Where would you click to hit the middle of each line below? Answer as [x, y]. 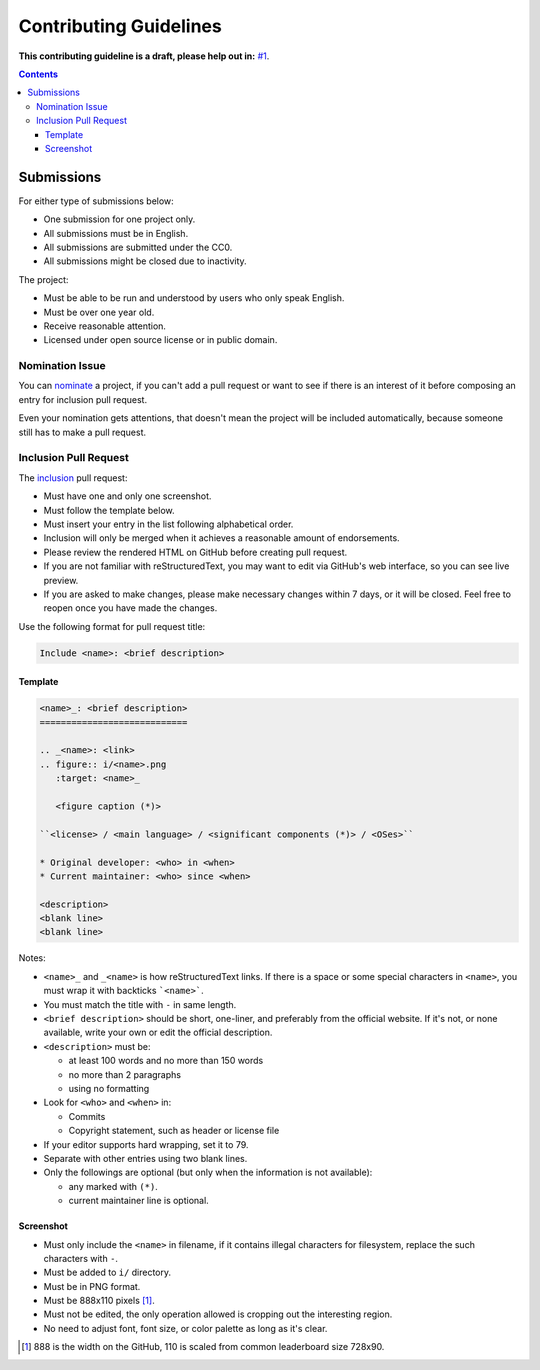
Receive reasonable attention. [105, 326]
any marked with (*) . [113, 1186]
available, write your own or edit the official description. [158, 1032]
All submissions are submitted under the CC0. [138, 247]
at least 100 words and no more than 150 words [166, 1061]
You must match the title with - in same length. [140, 1004]
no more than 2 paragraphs [125, 1074]
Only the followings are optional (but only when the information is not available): [208, 1172]
